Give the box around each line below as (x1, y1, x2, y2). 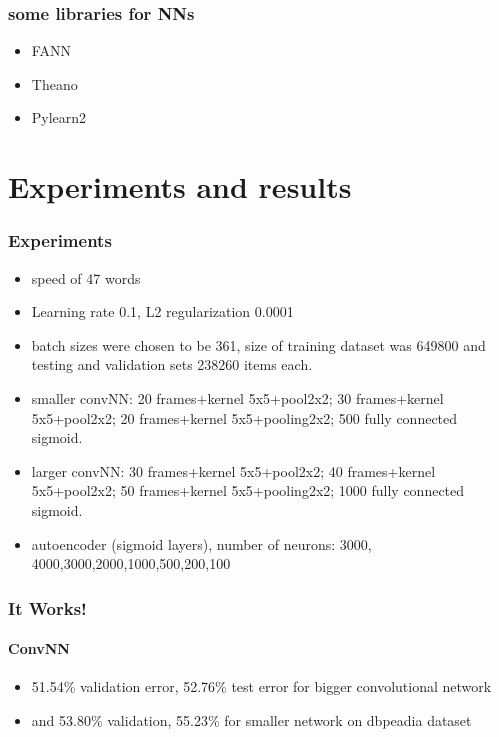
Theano (31, 73, 78, 94)
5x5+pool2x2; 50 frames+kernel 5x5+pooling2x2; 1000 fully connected (31, 480, 465, 501)
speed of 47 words (31, 267, 141, 288)
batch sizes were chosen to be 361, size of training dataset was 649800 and (31, 334, 486, 355)
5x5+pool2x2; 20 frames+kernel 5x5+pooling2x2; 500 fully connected (31, 407, 458, 428)
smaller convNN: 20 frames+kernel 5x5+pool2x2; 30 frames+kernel (31, 387, 444, 408)
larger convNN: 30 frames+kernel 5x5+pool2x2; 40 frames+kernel (31, 460, 436, 481)
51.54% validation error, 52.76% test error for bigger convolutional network (31, 676, 492, 697)
